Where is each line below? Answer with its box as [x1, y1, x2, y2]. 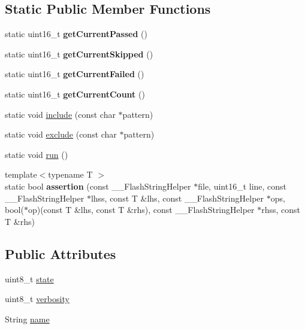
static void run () [5, 148, 68, 160]
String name [5, 312, 50, 325]
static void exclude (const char [5, 128, 117, 141]
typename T [48, 168, 93, 181]
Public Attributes [5, 244, 116, 263]
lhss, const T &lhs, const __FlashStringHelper [90, 191, 264, 204]
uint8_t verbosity [5, 293, 70, 305]
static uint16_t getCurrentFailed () [5, 68, 144, 80]
